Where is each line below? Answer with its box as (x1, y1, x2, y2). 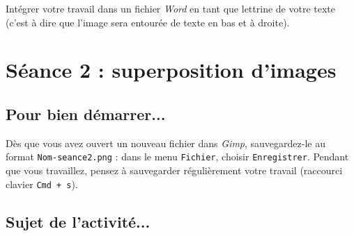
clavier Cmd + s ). (6, 176, 78, 191)
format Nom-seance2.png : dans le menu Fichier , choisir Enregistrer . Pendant (6, 149, 349, 164)
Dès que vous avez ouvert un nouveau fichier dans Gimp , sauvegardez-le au (6, 135, 326, 150)
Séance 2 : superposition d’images (6, 56, 337, 84)
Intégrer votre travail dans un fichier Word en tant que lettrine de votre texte (6, 1, 335, 15)
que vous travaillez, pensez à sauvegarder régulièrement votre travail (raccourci (6, 163, 343, 178)
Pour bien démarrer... (6, 103, 166, 124)
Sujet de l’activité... (6, 210, 151, 232)
